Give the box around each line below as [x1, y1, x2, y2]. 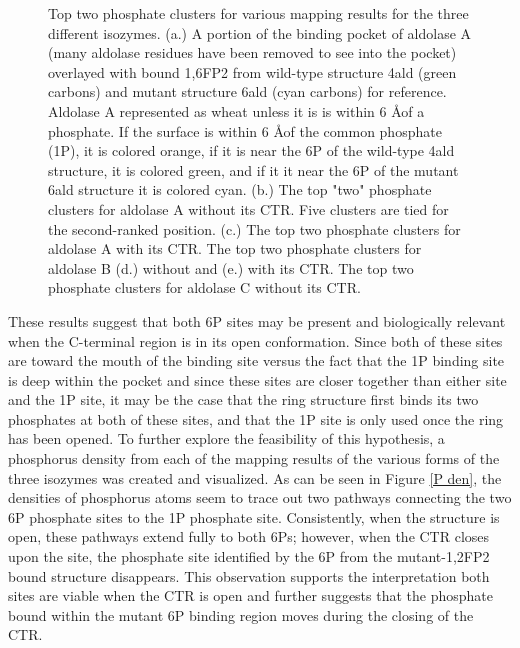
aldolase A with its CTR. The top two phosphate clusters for [48, 238, 422, 259]
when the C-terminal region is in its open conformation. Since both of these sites [8, 330, 503, 351]
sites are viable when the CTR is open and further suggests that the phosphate [8, 585, 494, 606]
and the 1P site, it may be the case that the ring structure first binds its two [8, 389, 479, 410]
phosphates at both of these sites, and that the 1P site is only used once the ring [8, 408, 504, 429]
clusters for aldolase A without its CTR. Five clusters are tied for [48, 198, 449, 219]
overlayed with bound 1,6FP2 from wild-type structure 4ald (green [48, 61, 457, 82]
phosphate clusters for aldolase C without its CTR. [48, 277, 361, 298]
